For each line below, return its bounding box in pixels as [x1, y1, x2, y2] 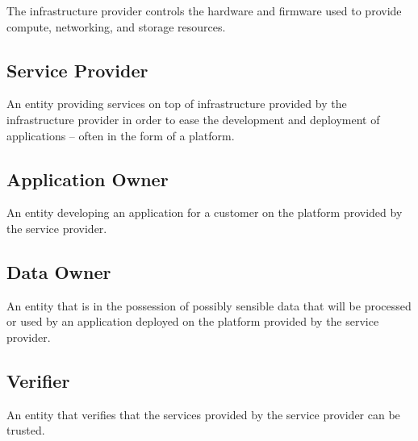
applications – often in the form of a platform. [6, 127, 235, 144]
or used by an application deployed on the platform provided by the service [6, 313, 379, 330]
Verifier [6, 368, 70, 393]
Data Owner [6, 259, 111, 284]
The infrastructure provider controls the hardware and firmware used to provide [6, 2, 402, 19]
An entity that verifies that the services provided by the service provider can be [6, 406, 400, 422]
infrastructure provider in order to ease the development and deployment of [6, 110, 380, 127]
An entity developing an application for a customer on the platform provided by [6, 204, 403, 221]
